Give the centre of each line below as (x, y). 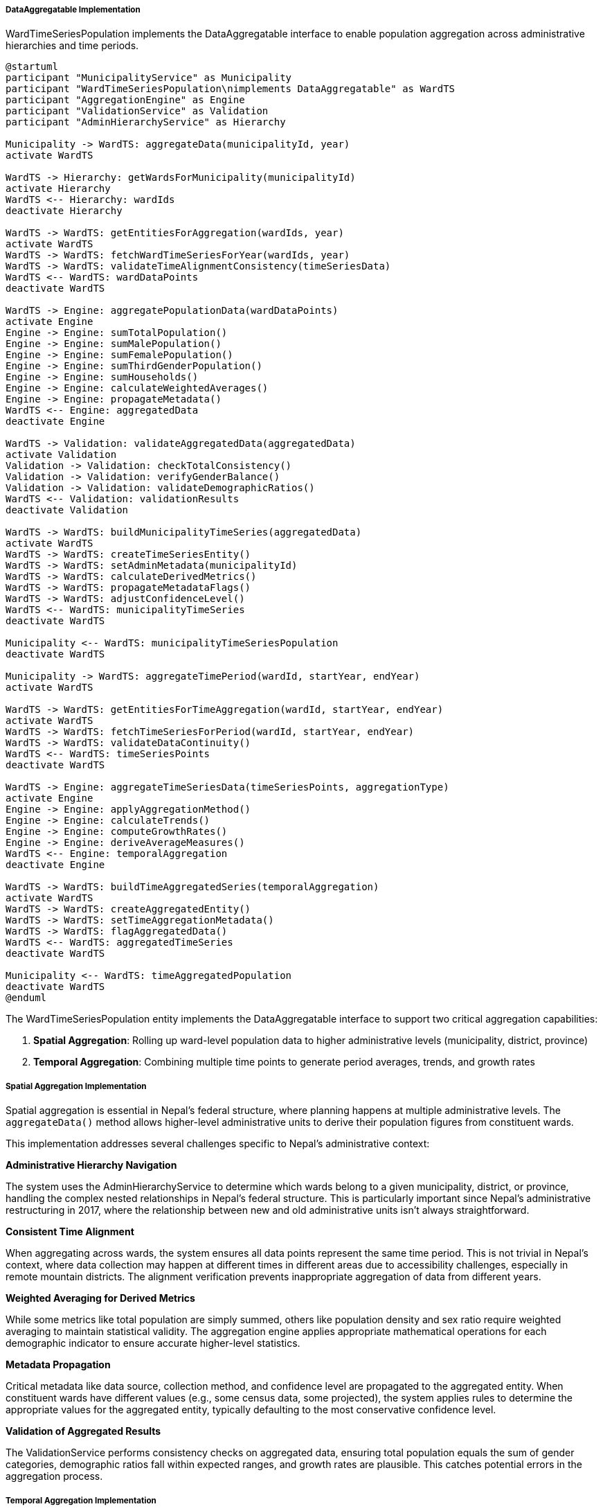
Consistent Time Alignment (70, 1232)
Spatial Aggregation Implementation (76, 1086)
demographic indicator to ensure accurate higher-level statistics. (153, 1343)
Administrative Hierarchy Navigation (91, 1165)
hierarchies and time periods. (72, 46)
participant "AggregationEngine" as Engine (125, 100)
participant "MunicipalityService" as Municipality (149, 78)
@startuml (32, 67)
